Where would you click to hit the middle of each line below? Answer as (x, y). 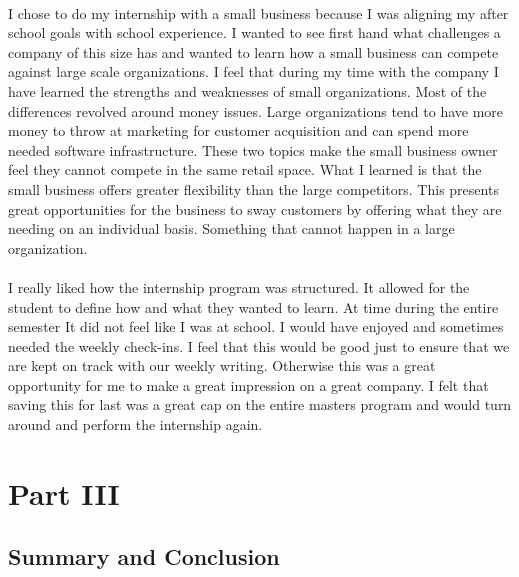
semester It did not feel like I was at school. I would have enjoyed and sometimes (256, 326)
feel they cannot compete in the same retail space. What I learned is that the (245, 169)
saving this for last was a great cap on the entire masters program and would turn (260, 404)
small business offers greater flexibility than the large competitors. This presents (253, 188)
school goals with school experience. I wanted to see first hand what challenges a (254, 32)
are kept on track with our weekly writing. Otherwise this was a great (222, 365)
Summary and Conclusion (144, 556)
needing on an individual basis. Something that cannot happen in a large (231, 228)
